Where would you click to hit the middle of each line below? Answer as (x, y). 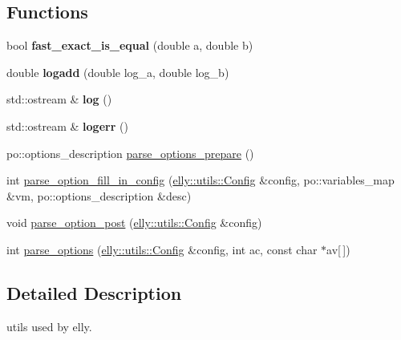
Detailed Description (94, 292)
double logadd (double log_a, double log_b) (118, 72)
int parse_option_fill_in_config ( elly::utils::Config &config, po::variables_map (200, 180)
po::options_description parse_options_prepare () (130, 153)
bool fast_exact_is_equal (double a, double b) (130, 45)
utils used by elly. (49, 326)
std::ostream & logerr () (67, 125)
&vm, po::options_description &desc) (99, 195)
